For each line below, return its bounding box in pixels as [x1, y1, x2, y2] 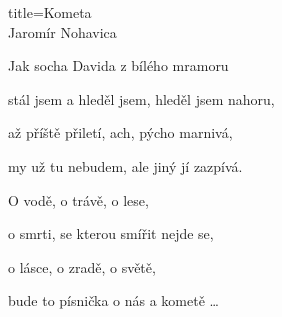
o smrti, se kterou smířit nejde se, [8, 223, 214, 244]
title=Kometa [8, 2, 92, 22]
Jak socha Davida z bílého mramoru [8, 55, 229, 76]
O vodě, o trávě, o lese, [8, 189, 149, 210]
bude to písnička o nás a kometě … [8, 290, 219, 311]
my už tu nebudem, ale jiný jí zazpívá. [8, 155, 243, 176]
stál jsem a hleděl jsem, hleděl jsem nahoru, [8, 88, 275, 109]
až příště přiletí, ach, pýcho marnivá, [8, 122, 233, 143]
